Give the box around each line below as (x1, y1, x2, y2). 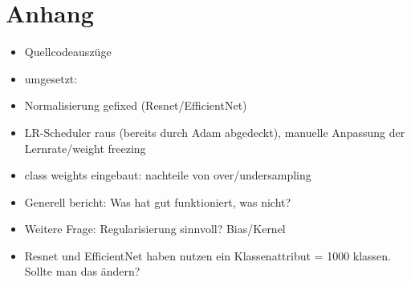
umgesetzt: (24, 70, 78, 87)
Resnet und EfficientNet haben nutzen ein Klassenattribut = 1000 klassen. (24, 247, 391, 264)
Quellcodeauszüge (24, 43, 112, 60)
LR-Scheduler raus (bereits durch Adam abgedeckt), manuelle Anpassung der (24, 123, 405, 140)
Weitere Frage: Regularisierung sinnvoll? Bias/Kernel (24, 220, 286, 237)
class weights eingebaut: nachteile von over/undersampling (24, 167, 311, 183)
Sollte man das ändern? (24, 263, 140, 280)
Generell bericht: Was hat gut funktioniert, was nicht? (24, 193, 291, 210)
